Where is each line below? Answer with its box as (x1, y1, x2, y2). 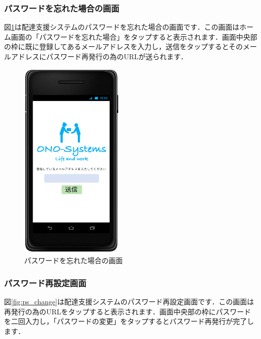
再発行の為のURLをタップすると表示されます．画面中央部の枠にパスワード (4, 306, 251, 316)
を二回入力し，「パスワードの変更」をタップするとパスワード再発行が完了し (4, 316, 254, 326)
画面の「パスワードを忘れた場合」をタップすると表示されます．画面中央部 (11, 31, 257, 42)
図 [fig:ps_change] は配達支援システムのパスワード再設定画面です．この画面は (4, 296, 254, 307)
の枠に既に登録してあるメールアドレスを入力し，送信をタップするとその (4, 41, 243, 52)
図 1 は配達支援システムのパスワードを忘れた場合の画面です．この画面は (4, 22, 240, 32)
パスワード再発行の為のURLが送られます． (46, 51, 188, 61)
